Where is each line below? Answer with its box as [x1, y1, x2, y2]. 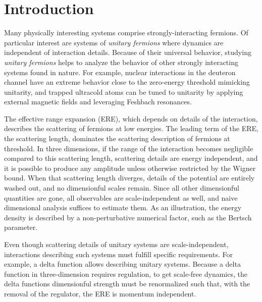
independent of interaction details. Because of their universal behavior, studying [4, 47, 251, 57]
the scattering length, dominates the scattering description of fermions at [4, 133, 230, 144]
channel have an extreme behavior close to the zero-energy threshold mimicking [4, 77, 250, 87]
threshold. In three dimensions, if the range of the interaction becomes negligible [4, 143, 253, 153]
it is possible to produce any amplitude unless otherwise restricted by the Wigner [4, 162, 256, 173]
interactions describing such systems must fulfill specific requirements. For [4, 249, 233, 259]
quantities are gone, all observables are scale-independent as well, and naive [4, 192, 238, 203]
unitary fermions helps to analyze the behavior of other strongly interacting [4, 56, 238, 67]
